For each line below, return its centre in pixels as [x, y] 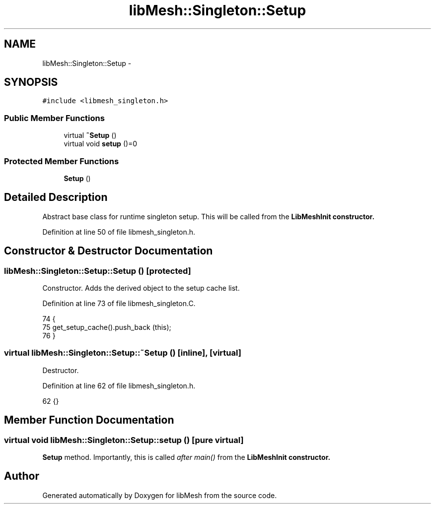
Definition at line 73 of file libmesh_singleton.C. [119, 303]
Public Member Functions [54, 118]
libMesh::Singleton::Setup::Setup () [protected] [98, 271]
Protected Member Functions [62, 161]
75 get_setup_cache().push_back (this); [107, 327]
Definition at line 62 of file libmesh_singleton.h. [119, 385]
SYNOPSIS [31, 82]
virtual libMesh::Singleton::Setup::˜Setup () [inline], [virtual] [123, 353]
